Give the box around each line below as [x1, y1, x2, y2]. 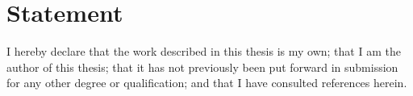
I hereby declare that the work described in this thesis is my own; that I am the [6, 43, 401, 60]
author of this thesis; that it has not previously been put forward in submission [6, 58, 398, 75]
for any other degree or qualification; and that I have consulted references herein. [6, 74, 407, 91]
